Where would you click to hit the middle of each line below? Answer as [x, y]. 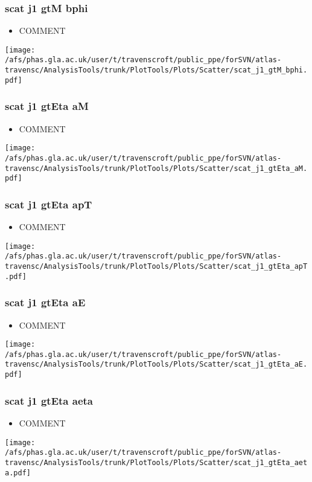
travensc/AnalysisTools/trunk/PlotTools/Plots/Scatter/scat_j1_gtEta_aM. [156, 168]
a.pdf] [18, 473]
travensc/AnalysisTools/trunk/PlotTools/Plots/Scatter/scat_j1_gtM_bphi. [156, 70]
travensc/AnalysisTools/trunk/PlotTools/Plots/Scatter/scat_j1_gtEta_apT [156, 266]
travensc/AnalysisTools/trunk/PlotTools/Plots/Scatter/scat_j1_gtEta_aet [156, 462]
